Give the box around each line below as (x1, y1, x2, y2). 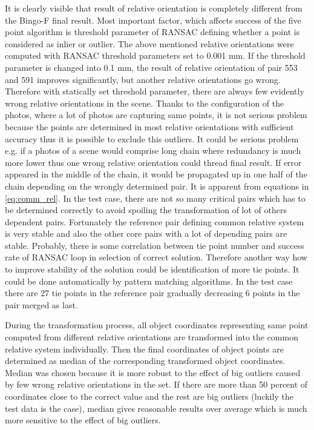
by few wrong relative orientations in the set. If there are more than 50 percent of (5, 378, 308, 391)
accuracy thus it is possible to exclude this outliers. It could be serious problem (5, 132, 299, 145)
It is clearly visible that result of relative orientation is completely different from (5, 2, 303, 14)
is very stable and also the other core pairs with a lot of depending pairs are (5, 227, 287, 240)
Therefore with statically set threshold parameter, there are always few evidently (5, 85, 304, 98)
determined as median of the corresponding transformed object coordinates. (5, 354, 286, 367)
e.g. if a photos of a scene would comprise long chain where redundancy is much (5, 144, 301, 157)
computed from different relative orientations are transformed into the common (5, 331, 298, 343)
